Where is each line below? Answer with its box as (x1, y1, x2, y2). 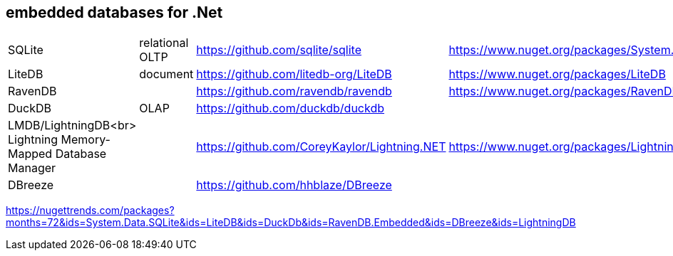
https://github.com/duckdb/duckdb (196, 101, 385, 116)
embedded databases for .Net (6, 4, 223, 21)
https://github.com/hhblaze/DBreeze (196, 178, 392, 193)
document (139, 67, 194, 82)
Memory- (61, 132, 111, 147)
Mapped (8, 146, 53, 161)
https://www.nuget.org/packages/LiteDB (448, 67, 666, 82)
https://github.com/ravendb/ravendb (196, 84, 392, 99)
